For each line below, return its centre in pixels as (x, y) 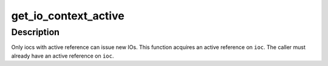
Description (36, 32)
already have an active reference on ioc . (63, 56)
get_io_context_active (68, 16)
